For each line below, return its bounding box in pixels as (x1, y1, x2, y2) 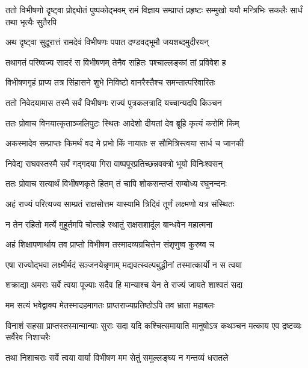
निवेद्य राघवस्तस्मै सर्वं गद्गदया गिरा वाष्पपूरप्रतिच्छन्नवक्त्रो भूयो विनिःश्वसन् (5, 157, 223, 169)
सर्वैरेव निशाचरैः (5, 331, 51, 343)
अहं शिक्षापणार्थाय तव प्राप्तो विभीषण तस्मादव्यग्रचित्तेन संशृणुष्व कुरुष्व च (5, 238, 215, 251)
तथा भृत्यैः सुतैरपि (5, 15, 57, 28)
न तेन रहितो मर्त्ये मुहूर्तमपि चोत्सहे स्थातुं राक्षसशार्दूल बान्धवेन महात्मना (5, 217, 213, 230)
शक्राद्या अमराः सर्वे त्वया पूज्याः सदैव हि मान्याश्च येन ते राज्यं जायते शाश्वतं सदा (5, 278, 243, 291)
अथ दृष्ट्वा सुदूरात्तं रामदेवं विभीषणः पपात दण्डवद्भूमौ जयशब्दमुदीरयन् (5, 36, 209, 48)
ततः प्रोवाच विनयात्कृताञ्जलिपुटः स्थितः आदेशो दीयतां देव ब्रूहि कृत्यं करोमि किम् (5, 116, 239, 129)
